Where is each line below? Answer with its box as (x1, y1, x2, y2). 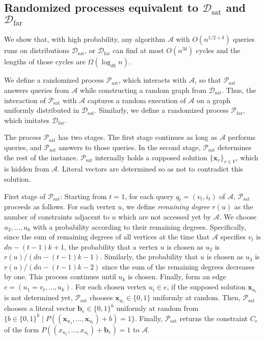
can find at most (113, 45, 164, 56)
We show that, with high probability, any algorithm (4, 34, 165, 44)
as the (234, 201, 253, 212)
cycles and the (196, 45, 241, 56)
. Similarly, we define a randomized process (94, 105, 229, 115)
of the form (4, 324, 39, 334)
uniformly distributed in (4, 105, 79, 115)
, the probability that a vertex (64, 241, 158, 252)
